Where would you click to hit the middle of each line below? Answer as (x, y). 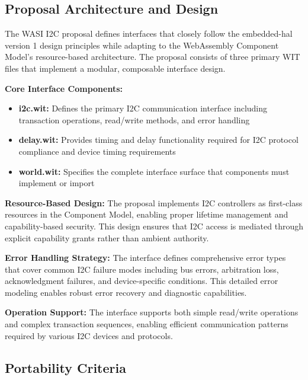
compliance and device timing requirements (97, 151)
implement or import (57, 183)
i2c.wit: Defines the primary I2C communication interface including (143, 108)
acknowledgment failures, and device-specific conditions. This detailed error (142, 281)
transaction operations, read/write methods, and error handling (134, 119)
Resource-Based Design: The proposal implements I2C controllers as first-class (154, 202)
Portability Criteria (65, 367)
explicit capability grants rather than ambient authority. (107, 237)
